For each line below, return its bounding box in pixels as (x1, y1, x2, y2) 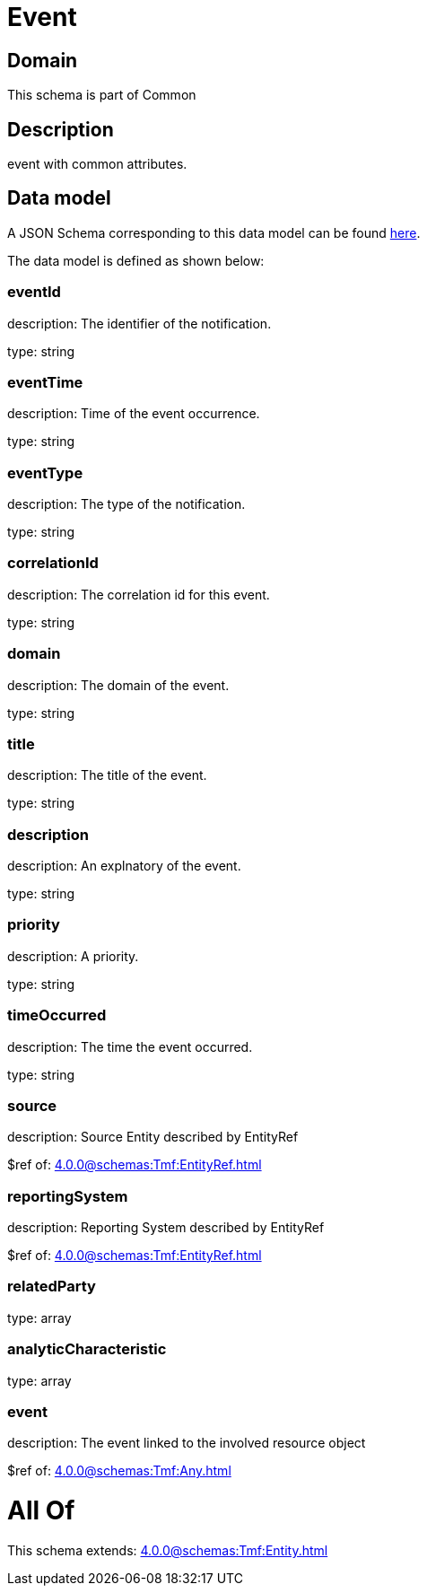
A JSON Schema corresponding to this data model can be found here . (7, 224, 421, 241)
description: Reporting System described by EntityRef (7, 1220, 325, 1236)
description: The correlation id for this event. (7, 586, 270, 602)
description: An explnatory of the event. (7, 858, 241, 874)
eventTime (7, 372, 83, 391)
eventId (7, 283, 61, 302)
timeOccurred (7, 1006, 107, 1025)
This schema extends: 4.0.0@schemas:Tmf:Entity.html (7, 1542, 328, 1558)
